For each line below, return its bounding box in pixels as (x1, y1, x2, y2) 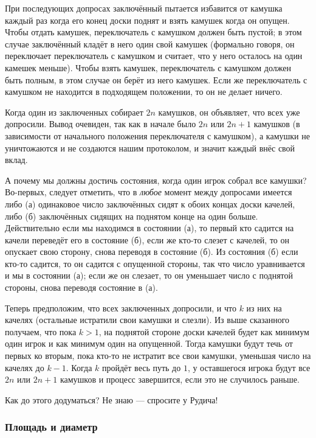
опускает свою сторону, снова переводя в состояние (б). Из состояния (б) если (5, 245, 298, 258)
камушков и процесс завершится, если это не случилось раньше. (60, 373, 300, 386)
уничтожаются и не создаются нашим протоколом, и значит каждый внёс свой (5, 141, 295, 154)
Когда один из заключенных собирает (5, 105, 143, 118)
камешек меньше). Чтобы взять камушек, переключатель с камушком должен (5, 61, 291, 74)
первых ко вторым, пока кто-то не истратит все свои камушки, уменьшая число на (5, 349, 311, 362)
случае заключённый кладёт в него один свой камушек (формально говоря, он (5, 37, 295, 50)
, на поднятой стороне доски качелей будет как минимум (98, 325, 309, 338)
